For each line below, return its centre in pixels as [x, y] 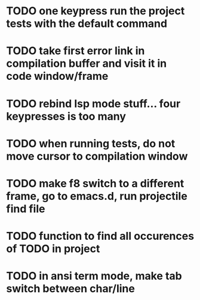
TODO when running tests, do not [91, 143]
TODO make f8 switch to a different [95, 183]
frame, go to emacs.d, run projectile [97, 196]
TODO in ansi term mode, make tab [94, 276]
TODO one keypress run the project [96, 11]
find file [26, 208]
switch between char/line [71, 289]
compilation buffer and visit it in [87, 64]
